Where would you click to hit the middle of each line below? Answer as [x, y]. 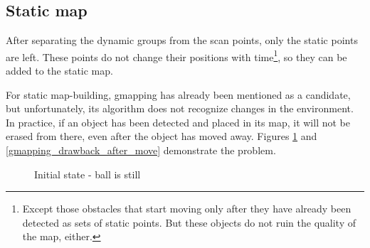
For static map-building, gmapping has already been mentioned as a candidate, [178, 94]
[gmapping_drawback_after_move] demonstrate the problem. [141, 150]
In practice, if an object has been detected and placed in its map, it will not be [178, 122]
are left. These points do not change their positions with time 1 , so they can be [176, 55]
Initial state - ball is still [88, 174]
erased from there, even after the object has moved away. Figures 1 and [162, 136]
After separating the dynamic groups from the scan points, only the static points [182, 40]
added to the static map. [59, 71]
